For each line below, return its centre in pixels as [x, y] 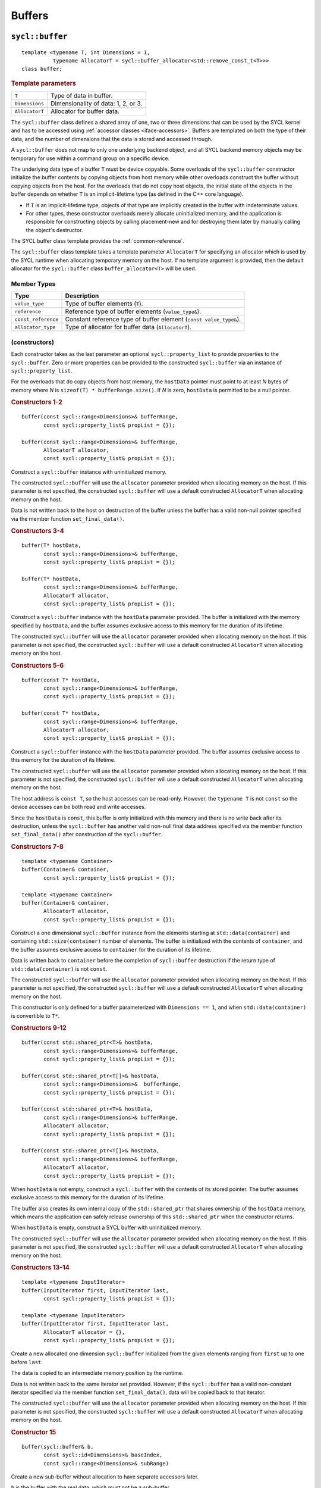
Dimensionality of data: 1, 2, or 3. [97, 103]
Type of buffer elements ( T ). [104, 304]
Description [82, 296]
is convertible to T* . [35, 1015]
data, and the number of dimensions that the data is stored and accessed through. [112, 139]
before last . [27, 1362]
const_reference [37, 319]
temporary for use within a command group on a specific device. [90, 158]
